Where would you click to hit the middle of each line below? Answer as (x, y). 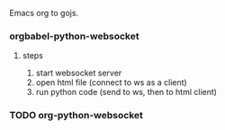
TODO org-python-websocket (76, 116)
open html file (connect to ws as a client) (111, 82)
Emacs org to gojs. (44, 13)
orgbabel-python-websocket (74, 36)
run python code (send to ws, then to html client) (126, 92)
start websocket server (79, 73)
